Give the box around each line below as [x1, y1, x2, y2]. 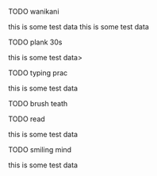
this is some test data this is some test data [8, 22, 149, 31]
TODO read [8, 114, 45, 124]
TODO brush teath [8, 99, 68, 108]
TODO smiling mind [8, 145, 72, 154]
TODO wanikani [8, 7, 59, 16]
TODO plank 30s [8, 37, 63, 47]
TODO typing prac [8, 68, 68, 78]
